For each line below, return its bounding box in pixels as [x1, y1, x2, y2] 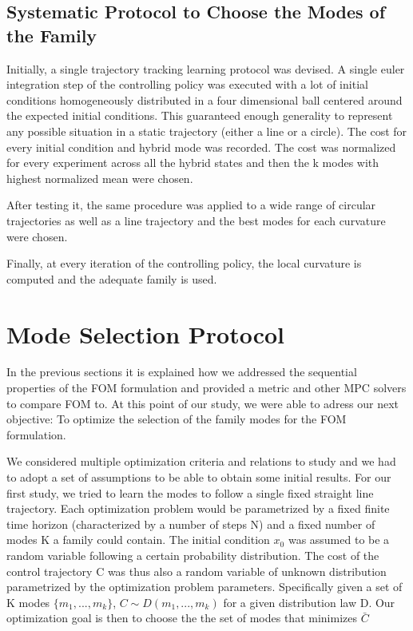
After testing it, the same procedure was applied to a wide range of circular [6, 196, 376, 213]
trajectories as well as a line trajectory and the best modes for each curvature [6, 212, 386, 228]
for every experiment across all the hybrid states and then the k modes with [6, 154, 379, 171]
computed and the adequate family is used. [6, 270, 217, 287]
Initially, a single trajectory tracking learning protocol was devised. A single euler [6, 60, 405, 77]
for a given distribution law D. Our [223, 593, 395, 610]
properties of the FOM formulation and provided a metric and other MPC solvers [6, 379, 407, 396]
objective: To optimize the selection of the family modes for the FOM [6, 411, 347, 427]
